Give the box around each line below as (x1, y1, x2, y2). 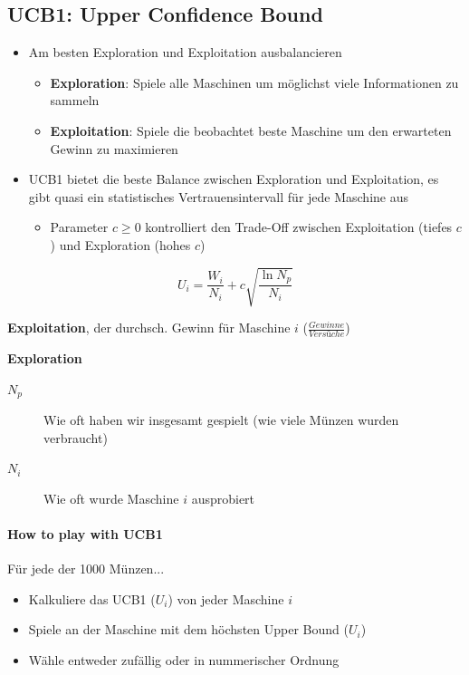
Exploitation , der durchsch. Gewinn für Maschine (7, 318, 291, 337)
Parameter (50, 217, 109, 236)
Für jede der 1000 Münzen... (7, 559, 165, 578)
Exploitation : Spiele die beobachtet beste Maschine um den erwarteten (50, 121, 452, 140)
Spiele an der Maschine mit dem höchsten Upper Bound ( (28, 620, 349, 639)
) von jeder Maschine (167, 589, 284, 608)
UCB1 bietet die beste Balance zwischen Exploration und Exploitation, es (28, 169, 439, 188)
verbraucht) (43, 428, 108, 447)
